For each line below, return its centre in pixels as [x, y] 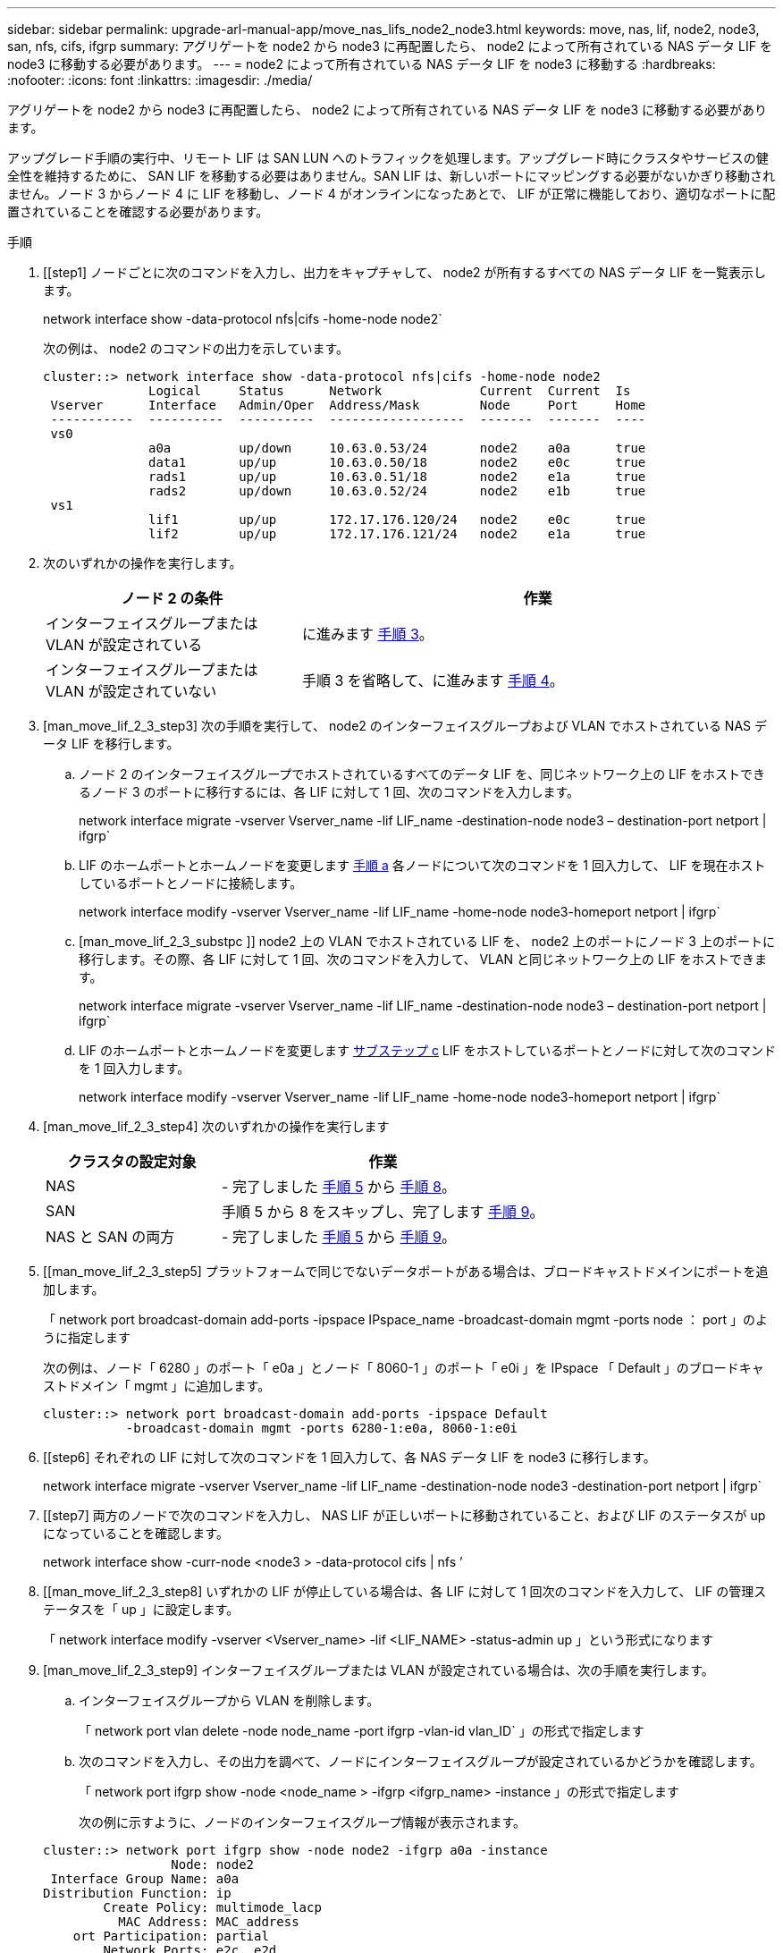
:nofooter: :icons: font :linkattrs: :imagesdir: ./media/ [160, 80]
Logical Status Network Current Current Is [390, 391]
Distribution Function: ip [137, 1893]
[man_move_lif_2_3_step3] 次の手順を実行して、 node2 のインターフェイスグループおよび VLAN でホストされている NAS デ [405, 726]
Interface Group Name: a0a [145, 1879]
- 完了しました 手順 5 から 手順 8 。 [339, 1187]
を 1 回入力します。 [135, 1068]
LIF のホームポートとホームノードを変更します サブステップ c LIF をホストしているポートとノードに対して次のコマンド [427, 1050]
